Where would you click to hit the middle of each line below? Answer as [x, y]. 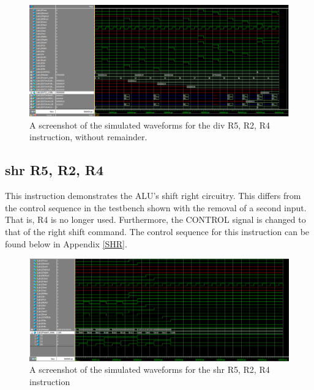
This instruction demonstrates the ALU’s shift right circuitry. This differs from [153, 196]
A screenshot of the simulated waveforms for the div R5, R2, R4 [150, 125]
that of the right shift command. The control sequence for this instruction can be [157, 231]
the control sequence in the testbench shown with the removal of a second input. [156, 207]
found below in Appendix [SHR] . [66, 243]
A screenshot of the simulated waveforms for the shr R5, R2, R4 [150, 369]
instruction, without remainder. [88, 137]
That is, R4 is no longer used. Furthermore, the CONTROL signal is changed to [155, 219]
